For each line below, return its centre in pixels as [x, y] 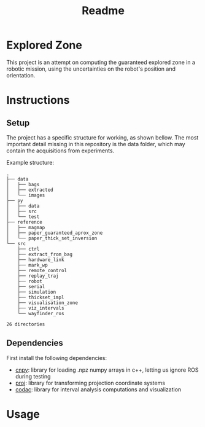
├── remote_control [42, 270]
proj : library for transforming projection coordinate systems [90, 383]
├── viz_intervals [41, 308]
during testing [33, 376]
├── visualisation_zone [48, 303]
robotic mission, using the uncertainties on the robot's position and [91, 69]
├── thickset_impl [41, 297]
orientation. [21, 75]
